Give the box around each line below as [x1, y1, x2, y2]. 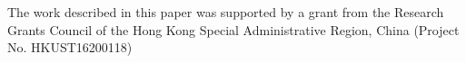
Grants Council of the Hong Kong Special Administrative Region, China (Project [7, 20, 460, 39]
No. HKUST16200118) [7, 38, 133, 57]
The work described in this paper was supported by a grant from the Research [7, 3, 444, 21]
